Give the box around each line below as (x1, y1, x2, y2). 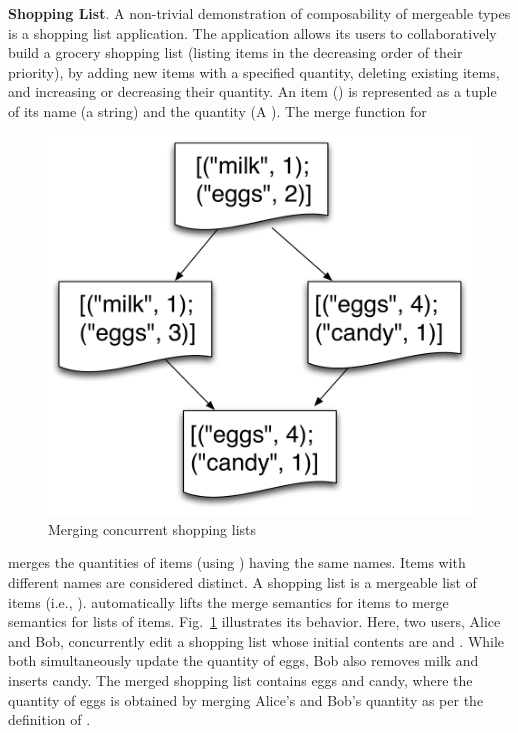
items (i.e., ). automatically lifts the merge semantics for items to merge (8, 591, 449, 612)
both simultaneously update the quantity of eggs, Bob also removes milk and (8, 650, 479, 671)
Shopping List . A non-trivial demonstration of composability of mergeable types (8, 3, 511, 23)
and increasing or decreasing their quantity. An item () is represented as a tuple (8, 81, 497, 102)
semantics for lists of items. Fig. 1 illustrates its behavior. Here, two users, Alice (8, 611, 501, 632)
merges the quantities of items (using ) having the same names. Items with (8, 552, 466, 573)
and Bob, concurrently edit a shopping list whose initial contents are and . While (8, 630, 505, 651)
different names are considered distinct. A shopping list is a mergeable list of (8, 571, 477, 592)
